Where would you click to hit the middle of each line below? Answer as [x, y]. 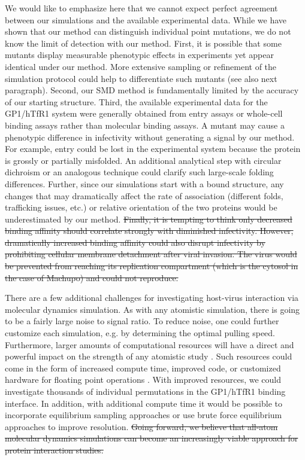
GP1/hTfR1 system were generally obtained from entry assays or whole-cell [144, 113]
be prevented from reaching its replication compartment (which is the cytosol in [152, 266]
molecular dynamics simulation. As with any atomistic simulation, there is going [152, 309]
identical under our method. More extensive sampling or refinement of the [141, 66]
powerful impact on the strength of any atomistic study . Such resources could [149, 356]
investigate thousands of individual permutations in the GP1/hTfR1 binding [145, 391]
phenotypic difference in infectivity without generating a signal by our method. [150, 137]
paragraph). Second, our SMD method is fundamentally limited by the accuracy [152, 90]
